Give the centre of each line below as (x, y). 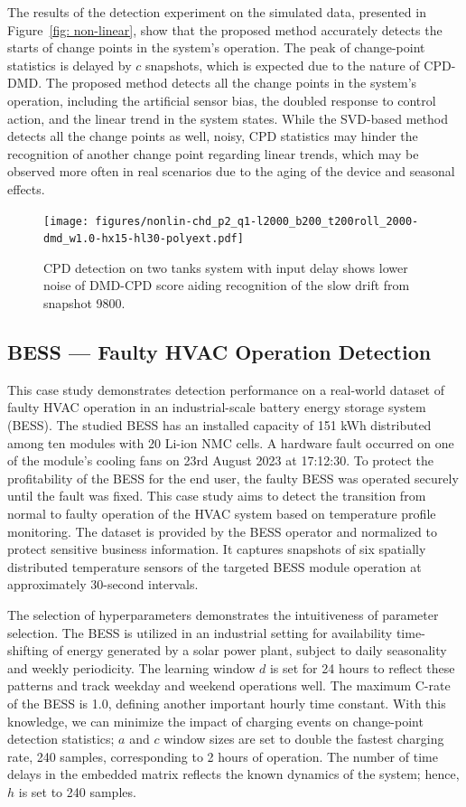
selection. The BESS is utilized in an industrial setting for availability (200, 632)
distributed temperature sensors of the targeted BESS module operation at (214, 566)
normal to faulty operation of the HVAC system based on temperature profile (222, 513)
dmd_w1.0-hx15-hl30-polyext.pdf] (144, 239)
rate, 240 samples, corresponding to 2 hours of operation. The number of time (223, 756)
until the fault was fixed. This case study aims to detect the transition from (217, 496)
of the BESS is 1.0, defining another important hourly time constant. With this (227, 703)
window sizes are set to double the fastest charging (304, 739)
